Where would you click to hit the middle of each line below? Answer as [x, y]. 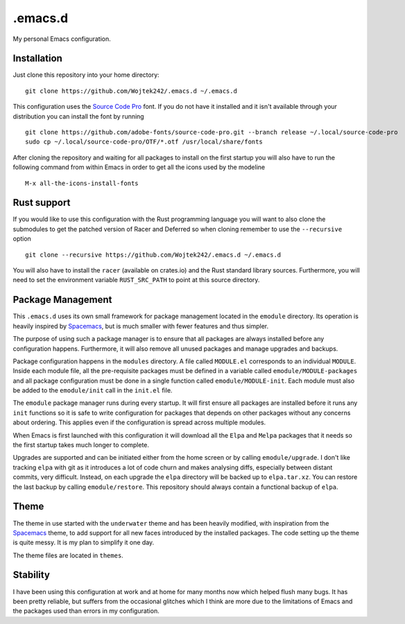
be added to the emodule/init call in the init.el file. [93, 390]
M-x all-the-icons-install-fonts [82, 183]
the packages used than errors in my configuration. [86, 611]
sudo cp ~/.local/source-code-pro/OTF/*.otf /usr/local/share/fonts [144, 142]
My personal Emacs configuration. [62, 39]
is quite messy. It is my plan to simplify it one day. [84, 543]
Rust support [42, 203]
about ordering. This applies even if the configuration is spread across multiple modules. [139, 422]
